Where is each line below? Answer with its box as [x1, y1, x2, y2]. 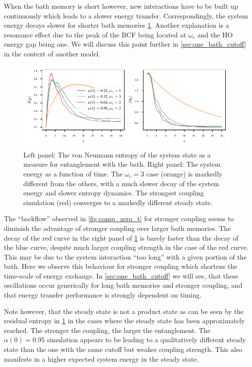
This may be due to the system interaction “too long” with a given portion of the [4, 251, 247, 262]
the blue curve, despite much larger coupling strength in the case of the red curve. [4, 242, 249, 252]
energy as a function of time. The [23, 168, 123, 178]
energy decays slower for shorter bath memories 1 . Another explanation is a [4, 20, 229, 30]
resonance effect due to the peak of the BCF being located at [4, 29, 186, 39]
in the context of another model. [4, 48, 101, 58]
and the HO [197, 29, 233, 39]
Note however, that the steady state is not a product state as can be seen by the [4, 306, 244, 316]
